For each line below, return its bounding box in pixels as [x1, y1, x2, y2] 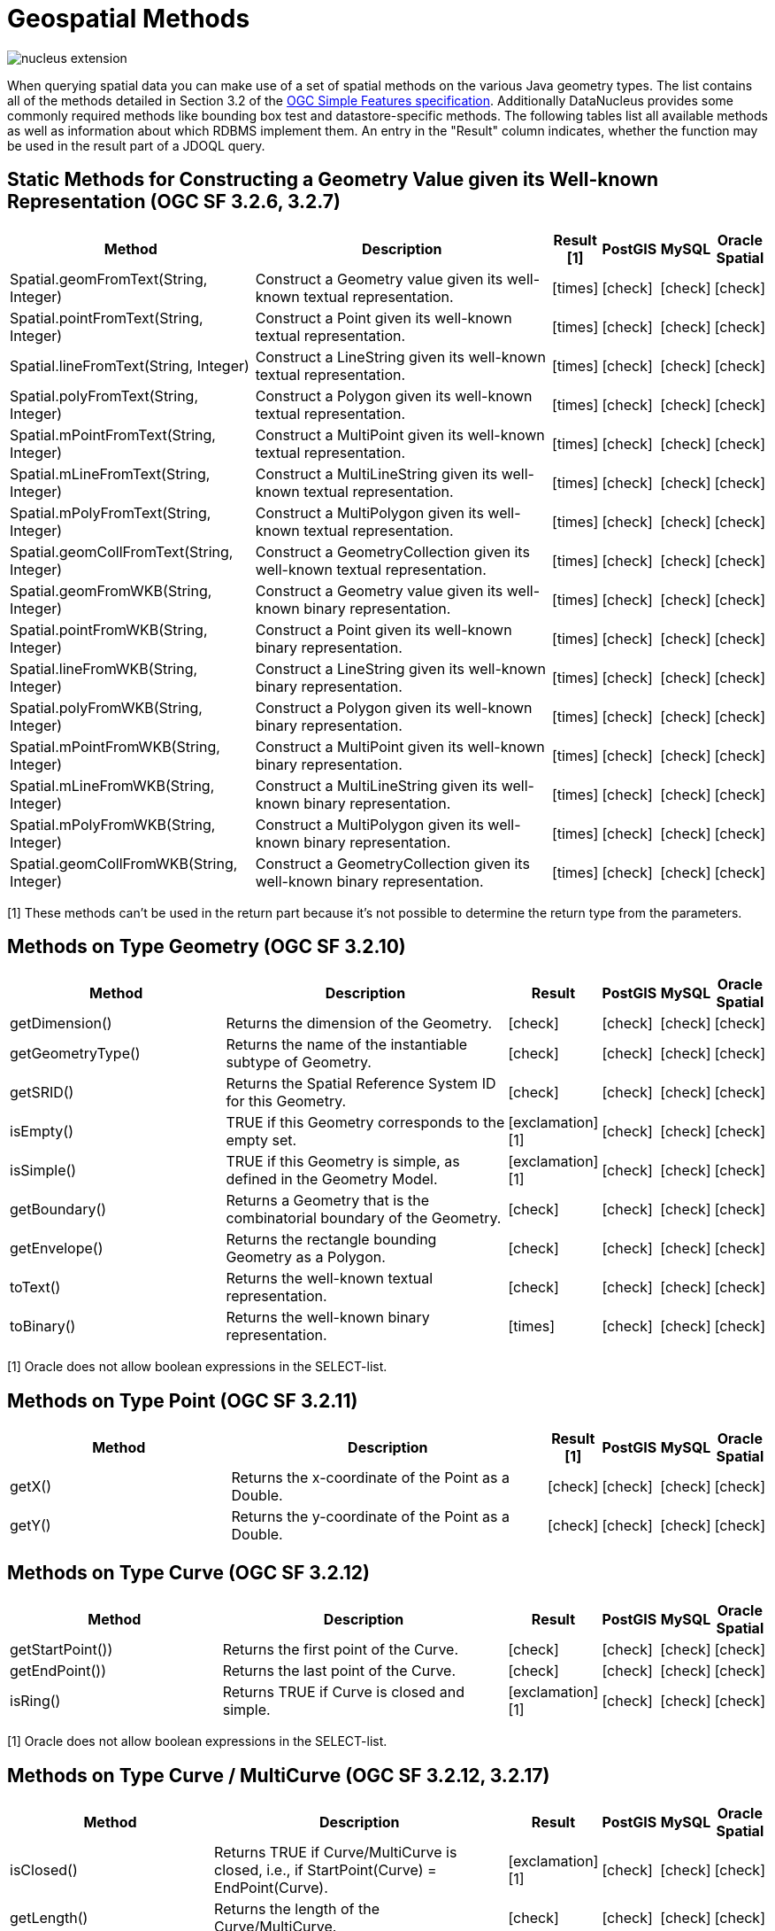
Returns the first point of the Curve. [222, 1640, 458, 1659]
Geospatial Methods [7, 4, 250, 34]
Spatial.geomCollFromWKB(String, [10, 854, 238, 872]
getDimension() [10, 1014, 112, 1033]
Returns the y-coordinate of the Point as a [231, 1508, 510, 1526]
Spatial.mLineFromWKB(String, [10, 776, 215, 795]
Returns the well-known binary [226, 1308, 430, 1327]
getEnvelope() [10, 1239, 104, 1258]
